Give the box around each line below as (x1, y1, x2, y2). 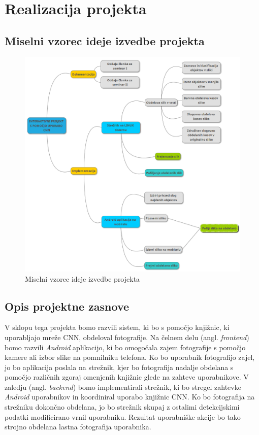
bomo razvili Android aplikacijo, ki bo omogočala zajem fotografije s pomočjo (5, 342, 246, 352)
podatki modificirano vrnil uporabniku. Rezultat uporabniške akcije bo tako (5, 411, 241, 422)
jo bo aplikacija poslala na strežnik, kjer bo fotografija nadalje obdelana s (5, 361, 234, 372)
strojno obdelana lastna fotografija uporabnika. (5, 421, 151, 432)
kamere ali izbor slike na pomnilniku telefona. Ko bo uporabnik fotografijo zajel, (5, 352, 255, 362)
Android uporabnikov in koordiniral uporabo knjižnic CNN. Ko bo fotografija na (5, 391, 255, 402)
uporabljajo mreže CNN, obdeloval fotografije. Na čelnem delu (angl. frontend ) (5, 331, 249, 342)
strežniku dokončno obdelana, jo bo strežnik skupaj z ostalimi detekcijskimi (5, 401, 240, 412)
